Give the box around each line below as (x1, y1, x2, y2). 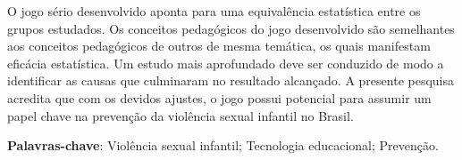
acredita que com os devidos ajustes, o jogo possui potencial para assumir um (7, 88, 432, 107)
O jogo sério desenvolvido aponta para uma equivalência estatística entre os (7, 2, 421, 20)
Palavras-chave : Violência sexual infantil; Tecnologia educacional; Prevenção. (7, 136, 439, 155)
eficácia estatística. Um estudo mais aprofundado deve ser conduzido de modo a (7, 53, 444, 72)
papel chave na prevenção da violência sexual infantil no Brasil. (7, 106, 354, 124)
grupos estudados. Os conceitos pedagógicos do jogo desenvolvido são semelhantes (7, 19, 455, 37)
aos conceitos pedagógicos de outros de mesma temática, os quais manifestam (7, 36, 431, 55)
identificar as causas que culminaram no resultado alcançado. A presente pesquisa (7, 71, 455, 90)
